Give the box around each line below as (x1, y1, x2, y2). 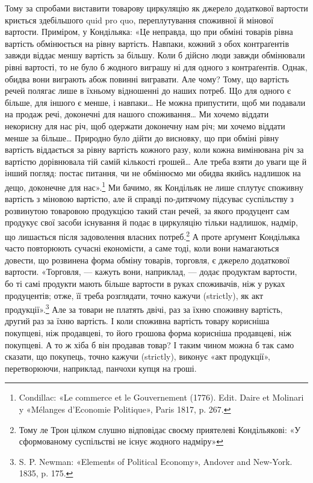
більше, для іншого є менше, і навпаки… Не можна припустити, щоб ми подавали (5, 96, 306, 108)
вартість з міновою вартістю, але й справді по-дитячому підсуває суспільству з (5, 192, 294, 205)
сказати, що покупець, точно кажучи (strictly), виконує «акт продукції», (5, 350, 270, 363)
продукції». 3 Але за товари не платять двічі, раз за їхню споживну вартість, (5, 301, 283, 315)
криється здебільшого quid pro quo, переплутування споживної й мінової (5, 13, 274, 26)
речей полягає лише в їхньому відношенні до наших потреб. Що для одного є (5, 84, 291, 97)
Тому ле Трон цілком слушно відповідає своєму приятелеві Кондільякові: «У (19, 423, 301, 435)
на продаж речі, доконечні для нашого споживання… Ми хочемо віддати (5, 108, 269, 120)
